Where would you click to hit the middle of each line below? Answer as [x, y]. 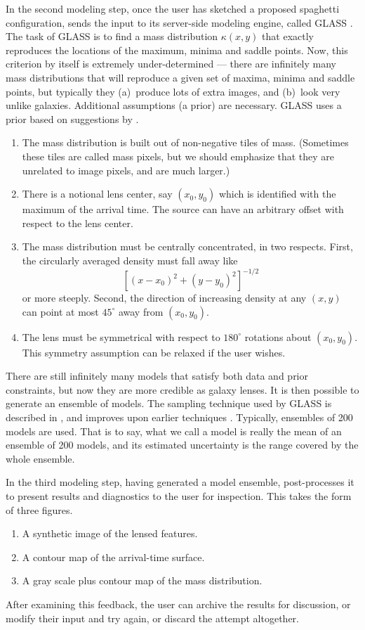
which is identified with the [277, 194]
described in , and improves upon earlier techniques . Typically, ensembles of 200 [179, 417]
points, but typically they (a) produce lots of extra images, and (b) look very [173, 91]
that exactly [288, 36]
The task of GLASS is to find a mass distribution [112, 36]
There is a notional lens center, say [97, 194]
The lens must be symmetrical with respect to [121, 336]
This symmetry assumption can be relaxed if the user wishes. [154, 352]
